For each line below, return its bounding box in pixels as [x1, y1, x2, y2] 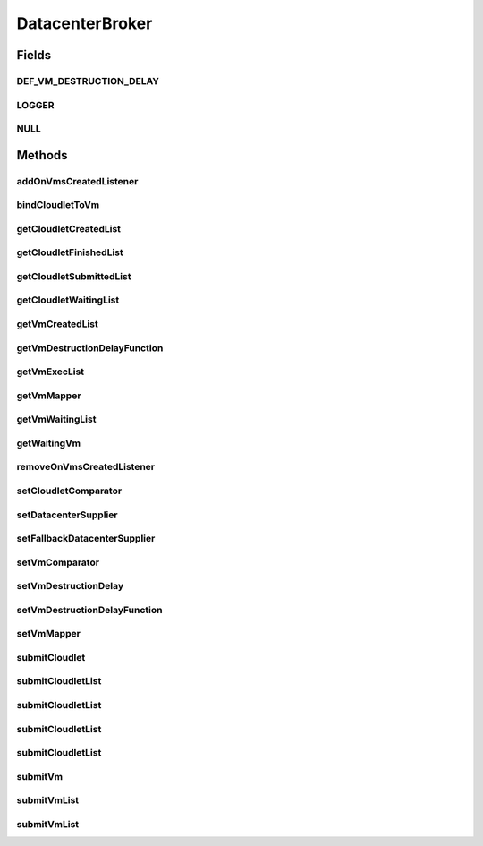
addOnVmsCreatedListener [16, 175, 139, 187]
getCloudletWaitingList [16, 294, 120, 306]
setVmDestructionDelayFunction [16, 603, 163, 616]
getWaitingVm [16, 437, 80, 449]
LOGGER [16, 98, 55, 111]
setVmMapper [16, 628, 80, 640]
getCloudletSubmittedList [16, 269, 131, 282]
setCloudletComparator [16, 484, 123, 497]
